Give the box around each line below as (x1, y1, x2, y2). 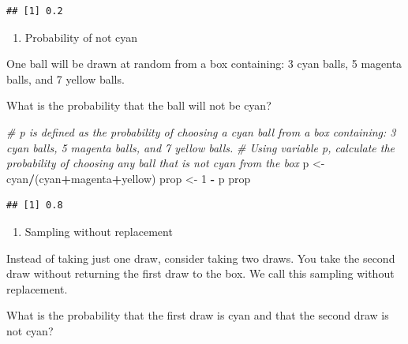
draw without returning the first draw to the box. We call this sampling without (6, 265, 395, 282)
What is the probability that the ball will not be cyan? (6, 97, 271, 114)
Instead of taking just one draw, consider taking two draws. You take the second (6, 249, 395, 266)
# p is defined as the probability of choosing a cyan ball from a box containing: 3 (6, 123, 396, 140)
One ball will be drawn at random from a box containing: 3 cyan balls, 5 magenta (6, 55, 402, 72)
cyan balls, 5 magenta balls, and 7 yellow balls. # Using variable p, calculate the (6, 139, 395, 155)
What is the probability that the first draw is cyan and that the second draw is (6, 307, 389, 323)
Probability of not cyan (24, 28, 138, 45)
